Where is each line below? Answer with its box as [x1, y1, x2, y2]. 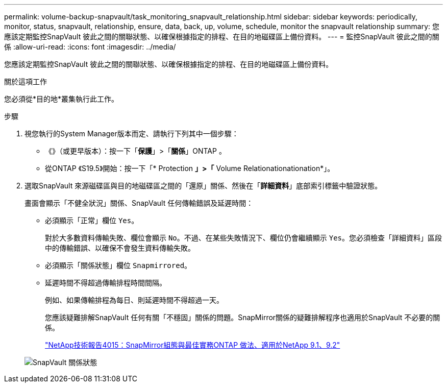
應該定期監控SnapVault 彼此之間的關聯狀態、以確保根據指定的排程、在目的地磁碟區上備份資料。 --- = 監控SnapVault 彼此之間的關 [4, 32, 439, 41]
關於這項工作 [4, 77, 47, 86]
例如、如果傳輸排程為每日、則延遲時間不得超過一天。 [45, 296, 224, 304]
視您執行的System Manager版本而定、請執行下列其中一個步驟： [24, 129, 239, 138]
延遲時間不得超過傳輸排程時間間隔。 [45, 278, 166, 287]
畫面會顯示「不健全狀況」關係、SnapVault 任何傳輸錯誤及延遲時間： [24, 199, 254, 207]
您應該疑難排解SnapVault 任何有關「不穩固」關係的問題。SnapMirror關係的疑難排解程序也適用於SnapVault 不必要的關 [45, 313, 440, 322]
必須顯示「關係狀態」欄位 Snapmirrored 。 [45, 261, 192, 270]
